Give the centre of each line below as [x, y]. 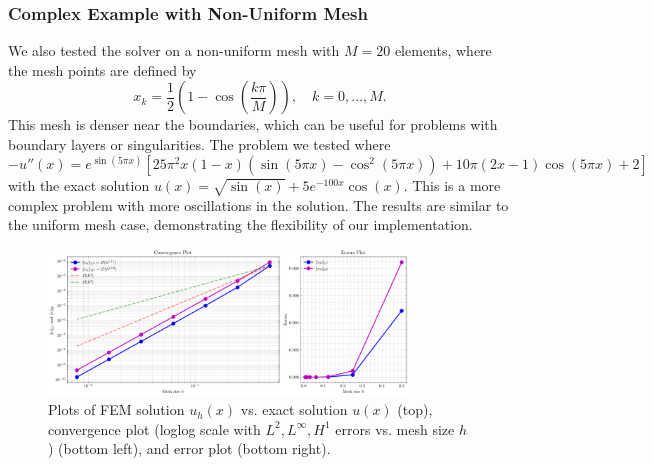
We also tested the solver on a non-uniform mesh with [174, 50]
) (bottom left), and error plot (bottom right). [189, 448]
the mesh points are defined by [102, 69]
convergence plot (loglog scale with [154, 428]
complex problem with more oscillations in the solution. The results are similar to [258, 204]
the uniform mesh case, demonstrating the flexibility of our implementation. [240, 224]
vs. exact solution [294, 409]
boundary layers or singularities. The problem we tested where [199, 144]
